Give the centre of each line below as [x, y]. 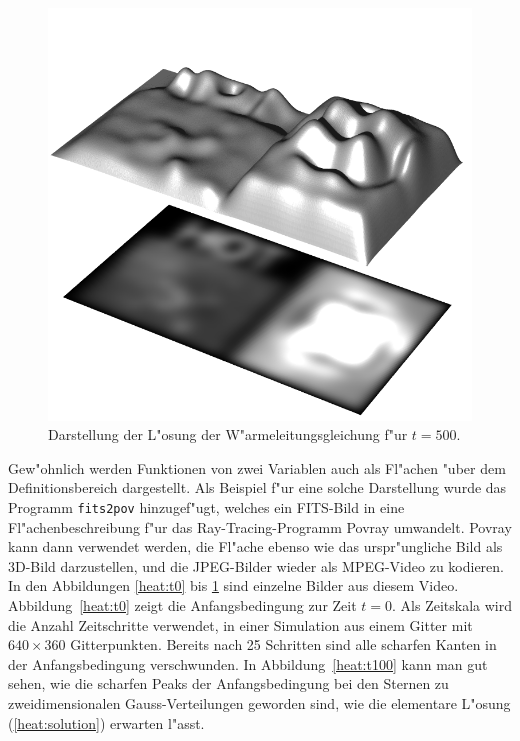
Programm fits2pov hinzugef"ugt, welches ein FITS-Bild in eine [206, 506]
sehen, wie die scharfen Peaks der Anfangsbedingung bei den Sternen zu [228, 683]
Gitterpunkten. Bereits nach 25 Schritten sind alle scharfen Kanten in [283, 644]
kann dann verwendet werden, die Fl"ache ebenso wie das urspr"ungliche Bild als [255, 546]
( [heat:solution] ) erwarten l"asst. [106, 722]
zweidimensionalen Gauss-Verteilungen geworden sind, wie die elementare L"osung [259, 702]
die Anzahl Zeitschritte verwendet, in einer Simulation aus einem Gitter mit [240, 624]
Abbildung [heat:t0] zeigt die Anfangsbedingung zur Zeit [182, 604]
